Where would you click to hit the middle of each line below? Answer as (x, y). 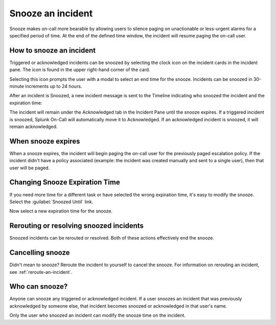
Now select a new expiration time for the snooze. (61, 211)
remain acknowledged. (33, 126)
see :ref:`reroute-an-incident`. (41, 272)
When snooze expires (45, 141)
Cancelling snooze (40, 253)
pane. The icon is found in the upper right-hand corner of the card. (80, 70)
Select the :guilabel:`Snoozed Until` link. (51, 202)
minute (17, 86)
